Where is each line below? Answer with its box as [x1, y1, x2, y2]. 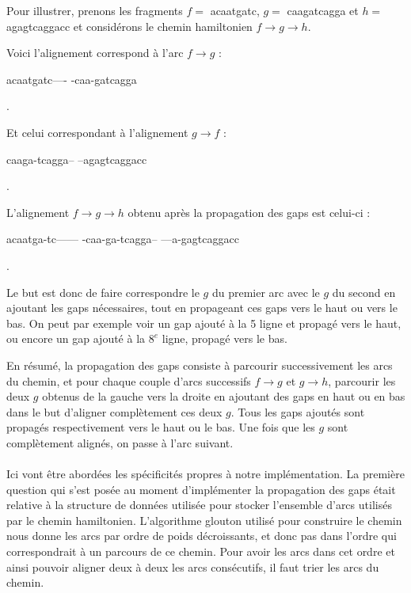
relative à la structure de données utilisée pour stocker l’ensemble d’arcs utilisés [6, 496, 392, 513]
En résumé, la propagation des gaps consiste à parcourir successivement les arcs [6, 356, 393, 373]
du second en [332, 283, 396, 300]
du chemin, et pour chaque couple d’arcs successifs [6, 372, 251, 389]
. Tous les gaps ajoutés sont [230, 403, 365, 420]
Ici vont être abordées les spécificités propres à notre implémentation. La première [6, 466, 405, 482]
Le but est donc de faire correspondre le [6, 283, 200, 300]
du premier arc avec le [211, 283, 320, 300]
